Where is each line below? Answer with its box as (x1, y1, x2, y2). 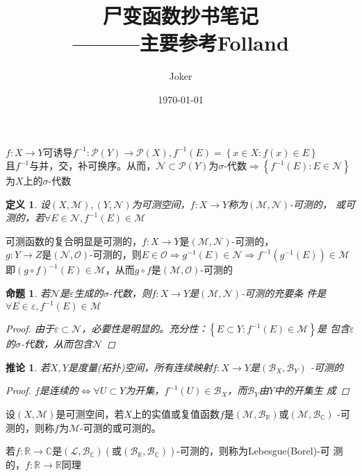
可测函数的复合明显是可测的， (6, 233, 142, 248)
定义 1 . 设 (6, 196, 50, 211)
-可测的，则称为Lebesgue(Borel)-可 (176, 443, 330, 458)
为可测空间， (131, 196, 190, 211)
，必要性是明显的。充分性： (81, 321, 208, 336)
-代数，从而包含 (21, 337, 93, 351)
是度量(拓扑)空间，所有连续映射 (67, 359, 213, 374)
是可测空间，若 (56, 406, 124, 420)
